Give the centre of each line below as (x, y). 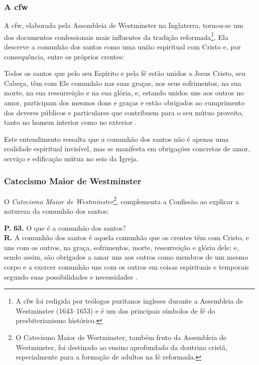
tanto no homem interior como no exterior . (70, 122)
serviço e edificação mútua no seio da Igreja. (71, 158)
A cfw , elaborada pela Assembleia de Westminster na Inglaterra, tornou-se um (124, 25)
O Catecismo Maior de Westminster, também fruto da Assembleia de (121, 337)
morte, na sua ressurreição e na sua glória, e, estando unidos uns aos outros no (124, 93)
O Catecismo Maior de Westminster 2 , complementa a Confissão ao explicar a (122, 200)
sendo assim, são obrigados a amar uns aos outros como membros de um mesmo (126, 257)
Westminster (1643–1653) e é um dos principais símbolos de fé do (115, 310)
